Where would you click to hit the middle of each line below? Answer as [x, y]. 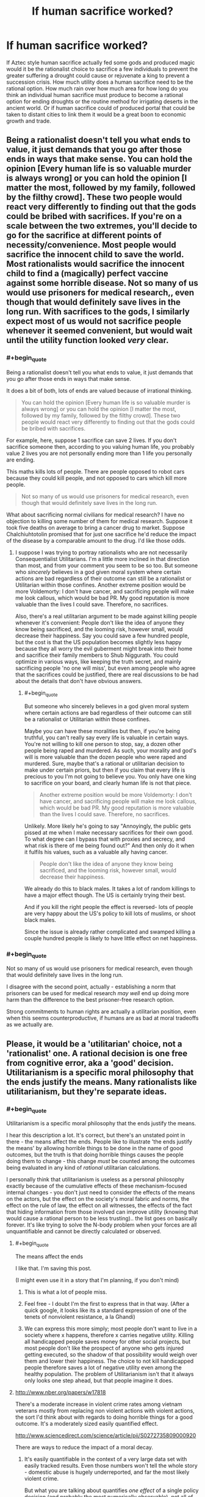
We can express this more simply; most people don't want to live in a [110, 1328]
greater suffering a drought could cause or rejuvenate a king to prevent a [98, 75]
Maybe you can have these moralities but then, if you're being [102, 731]
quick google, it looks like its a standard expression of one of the [106, 1310]
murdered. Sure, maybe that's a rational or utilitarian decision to [104, 763]
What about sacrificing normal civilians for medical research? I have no [95, 515]
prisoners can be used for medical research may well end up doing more [98, 993]
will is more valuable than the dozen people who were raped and [106, 757]
